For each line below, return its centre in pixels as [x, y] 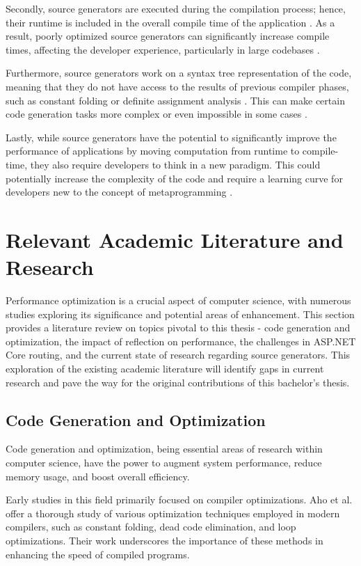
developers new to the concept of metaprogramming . [119, 192]
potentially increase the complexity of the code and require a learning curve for [174, 178]
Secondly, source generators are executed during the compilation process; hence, [176, 8]
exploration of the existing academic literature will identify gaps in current [165, 368]
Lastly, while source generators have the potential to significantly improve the [171, 137]
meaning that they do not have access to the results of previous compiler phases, [177, 86]
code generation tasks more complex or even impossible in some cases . [157, 114]
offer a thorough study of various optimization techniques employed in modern [173, 513]
